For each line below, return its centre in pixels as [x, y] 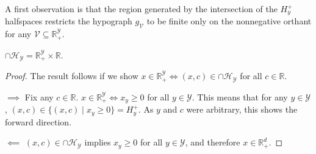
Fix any [39, 96]
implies [98, 142]
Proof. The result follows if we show [72, 76]
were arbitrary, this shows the [242, 109]
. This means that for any [240, 96]
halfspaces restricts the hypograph [69, 21]
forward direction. [38, 121]
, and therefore [213, 142]
